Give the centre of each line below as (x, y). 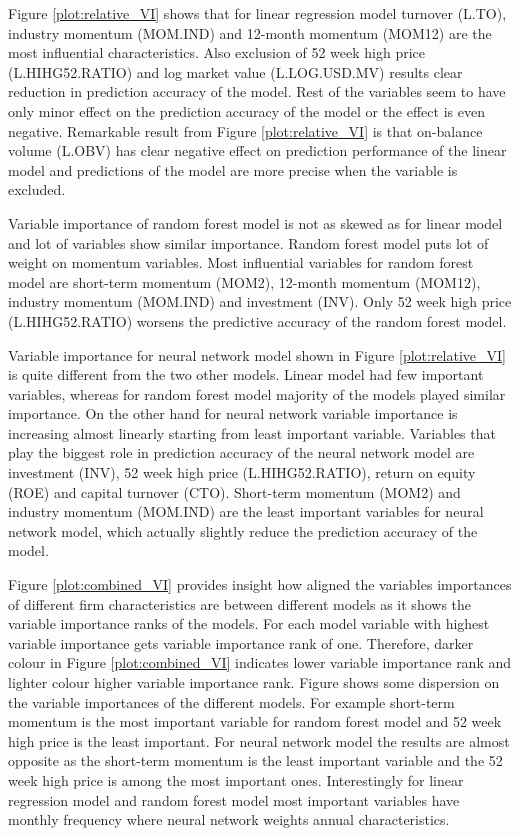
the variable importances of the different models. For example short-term (231, 701)
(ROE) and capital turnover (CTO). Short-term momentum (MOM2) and (234, 491)
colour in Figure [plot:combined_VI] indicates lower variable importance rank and (260, 662)
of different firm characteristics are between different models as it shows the (240, 603)
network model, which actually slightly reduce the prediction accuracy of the (243, 530)
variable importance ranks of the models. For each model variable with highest (249, 623)
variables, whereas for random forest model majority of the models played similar (257, 393)
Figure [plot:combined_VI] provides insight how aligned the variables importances (260, 584)
